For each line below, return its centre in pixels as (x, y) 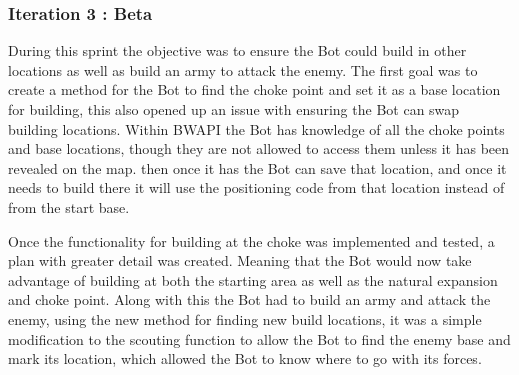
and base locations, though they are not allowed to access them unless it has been (259, 148)
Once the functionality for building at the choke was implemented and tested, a (251, 240)
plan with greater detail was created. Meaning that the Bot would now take (240, 260)
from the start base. (69, 206)
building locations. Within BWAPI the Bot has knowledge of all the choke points (256, 128)
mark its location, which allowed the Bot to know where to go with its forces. (245, 358)
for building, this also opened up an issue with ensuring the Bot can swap (234, 109)
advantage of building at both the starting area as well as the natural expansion (253, 279)
